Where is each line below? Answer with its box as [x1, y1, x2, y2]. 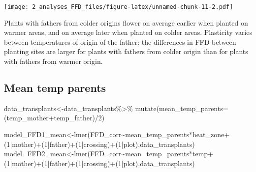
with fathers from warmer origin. [4, 56, 103, 66]
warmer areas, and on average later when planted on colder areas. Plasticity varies [4, 27, 252, 37]
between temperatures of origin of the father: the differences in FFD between [4, 36, 236, 47]
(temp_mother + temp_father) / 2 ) [4, 113, 105, 123]
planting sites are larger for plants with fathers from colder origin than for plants [4, 46, 248, 57]
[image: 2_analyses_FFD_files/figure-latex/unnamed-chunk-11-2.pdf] [4, 3, 233, 10]
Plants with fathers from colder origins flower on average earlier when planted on [4, 17, 248, 28]
